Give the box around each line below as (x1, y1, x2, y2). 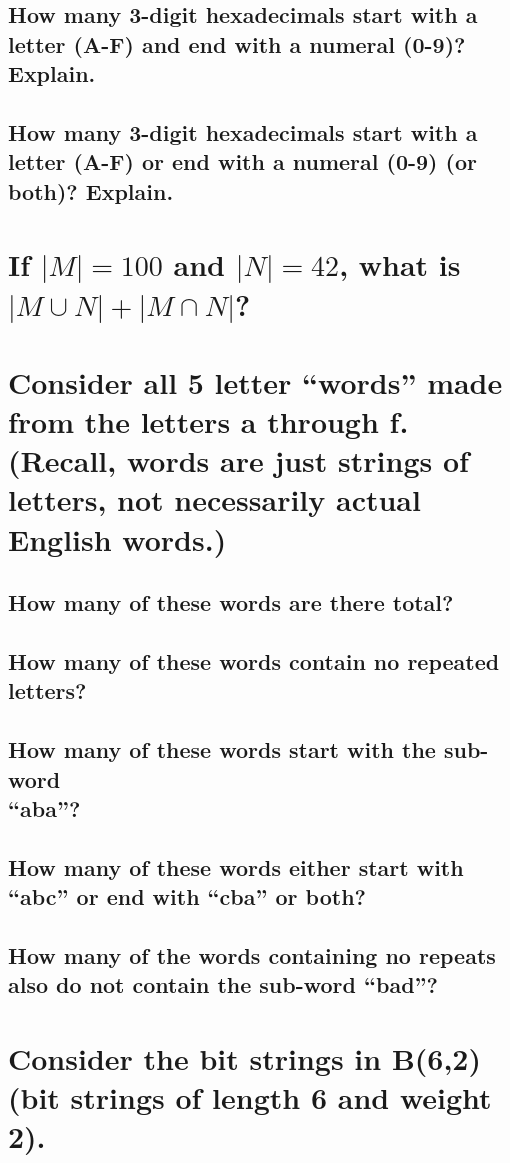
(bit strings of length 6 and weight (8, 1077, 492, 1118)
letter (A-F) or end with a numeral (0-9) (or (8, 146, 477, 177)
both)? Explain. (8, 175, 174, 206)
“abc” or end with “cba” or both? (8, 881, 366, 912)
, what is (339, 244, 461, 285)
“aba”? (8, 792, 81, 823)
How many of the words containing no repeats (8, 939, 496, 970)
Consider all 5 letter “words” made (8, 361, 503, 402)
